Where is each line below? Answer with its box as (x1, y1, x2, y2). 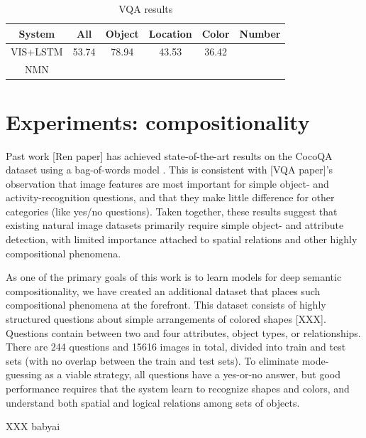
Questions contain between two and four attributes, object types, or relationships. (6, 325, 361, 340)
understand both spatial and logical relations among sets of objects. (6, 395, 300, 410)
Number (239, 26, 281, 41)
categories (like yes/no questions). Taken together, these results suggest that (6, 203, 338, 218)
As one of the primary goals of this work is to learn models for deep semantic (6, 269, 342, 284)
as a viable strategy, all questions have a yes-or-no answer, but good (45, 367, 341, 382)
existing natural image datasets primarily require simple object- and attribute (6, 218, 344, 233)
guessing (6, 367, 42, 382)
